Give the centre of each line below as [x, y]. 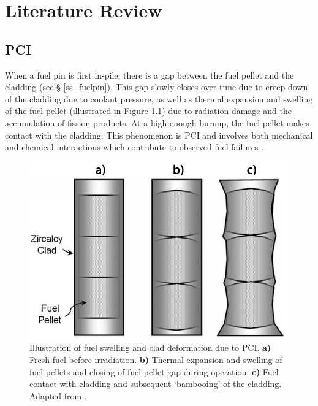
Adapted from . [58, 395]
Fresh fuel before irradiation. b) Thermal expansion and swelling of [156, 360]
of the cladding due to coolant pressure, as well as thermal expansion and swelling [159, 98]
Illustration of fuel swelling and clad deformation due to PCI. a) [150, 347]
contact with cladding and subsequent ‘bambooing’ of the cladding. [156, 384]
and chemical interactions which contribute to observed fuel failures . [134, 147]
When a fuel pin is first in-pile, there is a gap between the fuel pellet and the [150, 75]
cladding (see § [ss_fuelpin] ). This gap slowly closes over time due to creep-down [157, 87]
